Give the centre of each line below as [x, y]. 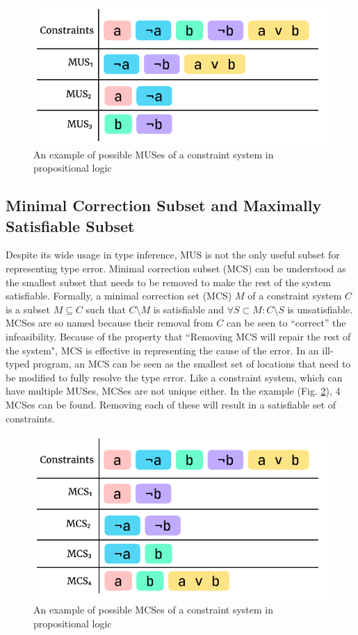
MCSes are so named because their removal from [109, 323]
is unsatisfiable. [320, 309]
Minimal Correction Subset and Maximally [164, 205]
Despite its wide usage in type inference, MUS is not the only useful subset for [173, 255]
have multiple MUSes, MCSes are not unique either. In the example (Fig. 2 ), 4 [173, 391]
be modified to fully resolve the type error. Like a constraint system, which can [174, 377]
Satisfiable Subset [70, 225]
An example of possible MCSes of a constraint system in [154, 610]
